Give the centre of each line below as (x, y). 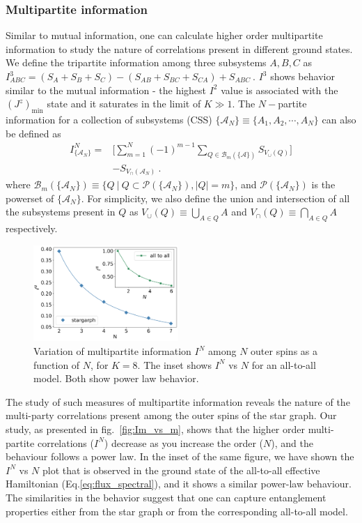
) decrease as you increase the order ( (184, 442)
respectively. (32, 228)
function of (57, 364)
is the (323, 184)
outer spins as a (284, 351)
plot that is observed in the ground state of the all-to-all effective (181, 470)
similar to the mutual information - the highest (106, 90)
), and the (292, 442)
